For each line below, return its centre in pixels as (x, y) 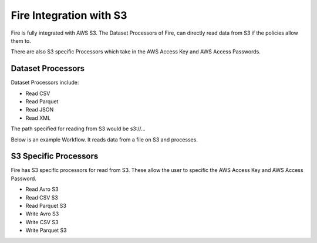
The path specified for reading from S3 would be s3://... (78, 129)
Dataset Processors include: (45, 83)
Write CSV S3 (42, 222)
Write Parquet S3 (46, 230)
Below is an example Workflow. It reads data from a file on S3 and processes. (104, 139)
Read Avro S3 (42, 189)
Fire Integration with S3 (69, 15)
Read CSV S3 (42, 197)
